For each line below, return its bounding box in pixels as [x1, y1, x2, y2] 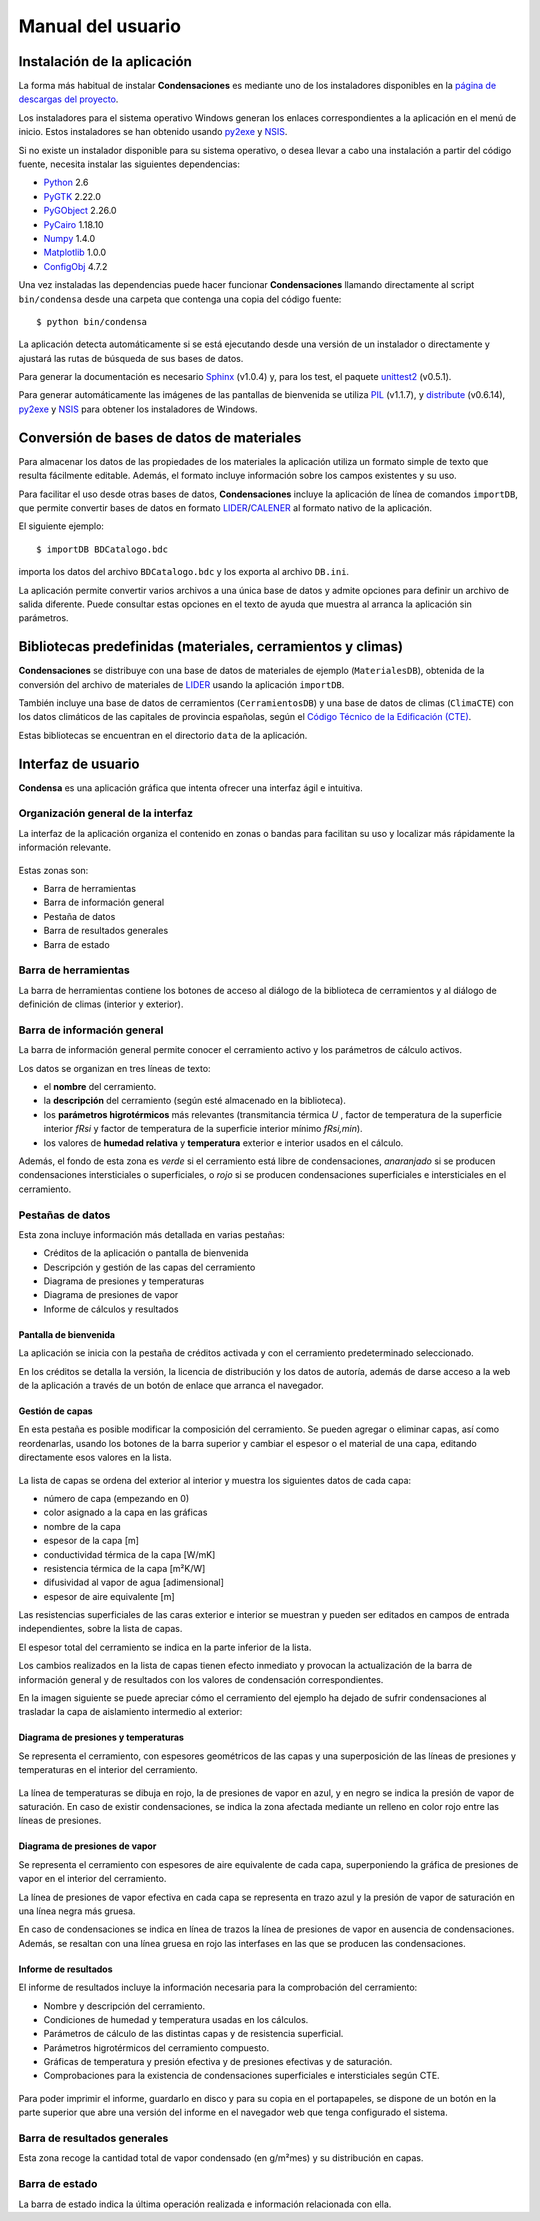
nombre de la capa [43, 1520, 122, 1532]
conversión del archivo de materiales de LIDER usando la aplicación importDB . [18, 678, 345, 690]
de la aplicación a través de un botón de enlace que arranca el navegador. [18, 1380, 324, 1391]
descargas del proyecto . [18, 93, 119, 105]
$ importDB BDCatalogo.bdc [36, 543, 169, 555]
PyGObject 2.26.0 [43, 205, 117, 217]
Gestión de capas [18, 1405, 94, 1417]
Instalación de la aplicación [18, 53, 192, 70]
